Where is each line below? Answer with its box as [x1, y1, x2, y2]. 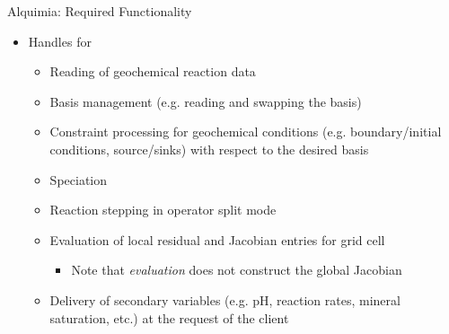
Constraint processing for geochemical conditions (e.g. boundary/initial [49, 122, 442, 141]
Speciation [49, 170, 107, 189]
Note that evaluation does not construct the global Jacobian [71, 260, 402, 279]
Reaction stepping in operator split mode [49, 200, 277, 219]
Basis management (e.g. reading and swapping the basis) [49, 92, 362, 110]
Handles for [28, 31, 92, 50]
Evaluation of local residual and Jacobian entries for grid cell [49, 230, 385, 249]
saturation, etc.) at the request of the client [49, 308, 289, 327]
